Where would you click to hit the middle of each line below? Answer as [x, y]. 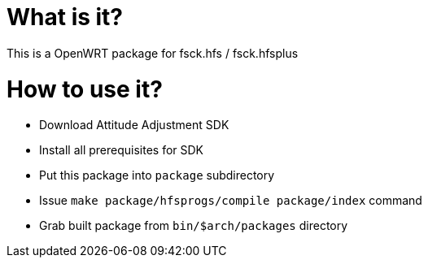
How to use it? [85, 89]
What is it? [65, 17]
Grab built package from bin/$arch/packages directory [194, 226]
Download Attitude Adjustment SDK [134, 125]
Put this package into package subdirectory [157, 175]
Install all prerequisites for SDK [122, 150]
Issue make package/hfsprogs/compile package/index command [231, 201]
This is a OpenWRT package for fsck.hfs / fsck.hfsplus [153, 53]
